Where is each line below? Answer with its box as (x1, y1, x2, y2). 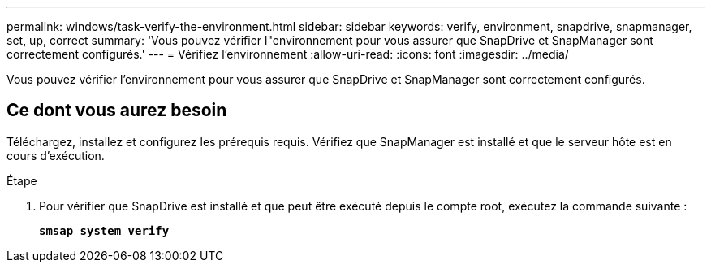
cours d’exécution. (6, 148, 105, 163)
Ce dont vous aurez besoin (6, 100, 227, 121)
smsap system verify (39, 223, 170, 237)
